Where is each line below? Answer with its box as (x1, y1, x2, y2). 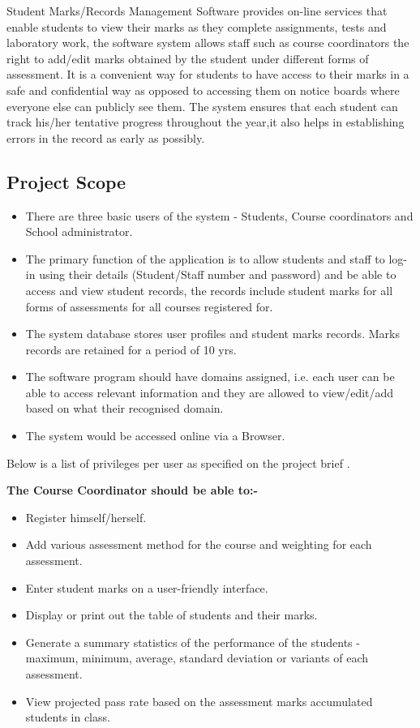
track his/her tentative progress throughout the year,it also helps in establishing (6, 113, 405, 131)
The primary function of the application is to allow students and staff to (25, 250, 385, 267)
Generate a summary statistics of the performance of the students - (25, 633, 360, 650)
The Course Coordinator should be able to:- (6, 482, 258, 499)
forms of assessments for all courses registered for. (25, 298, 273, 315)
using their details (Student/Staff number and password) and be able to (39, 266, 396, 283)
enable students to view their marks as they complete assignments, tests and (6, 18, 387, 35)
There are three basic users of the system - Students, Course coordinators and (25, 207, 414, 224)
